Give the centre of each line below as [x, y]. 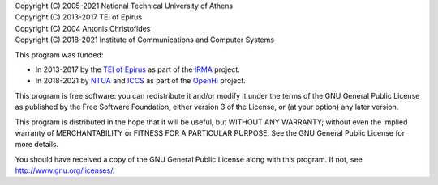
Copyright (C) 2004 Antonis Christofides [83, 28]
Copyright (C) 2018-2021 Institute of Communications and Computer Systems [145, 40]
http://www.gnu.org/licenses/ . [65, 170]
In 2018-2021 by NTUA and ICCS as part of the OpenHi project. [141, 81]
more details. [37, 145]
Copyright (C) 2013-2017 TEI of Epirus [78, 17]
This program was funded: [59, 55]
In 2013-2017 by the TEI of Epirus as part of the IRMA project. [137, 69]
